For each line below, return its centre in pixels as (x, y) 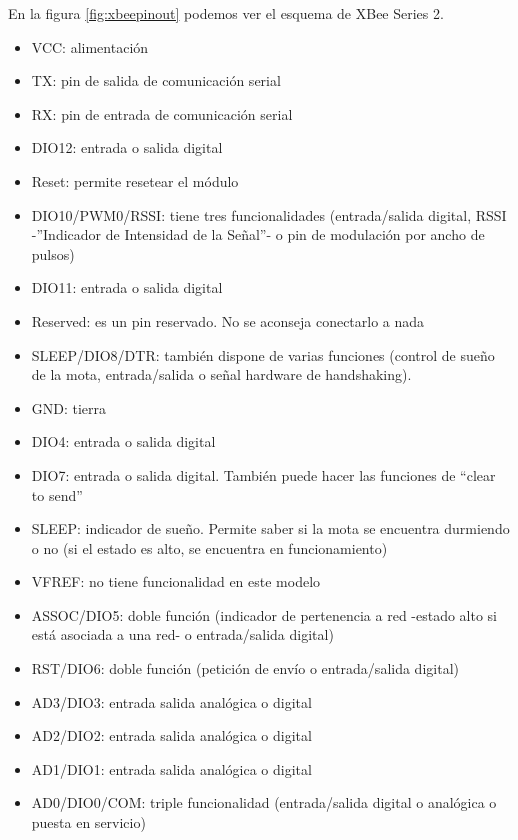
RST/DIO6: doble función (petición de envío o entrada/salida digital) (245, 668)
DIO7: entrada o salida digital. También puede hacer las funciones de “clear (263, 474)
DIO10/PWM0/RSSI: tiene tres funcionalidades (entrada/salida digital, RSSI (269, 214)
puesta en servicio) (88, 822)
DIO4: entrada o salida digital (123, 441)
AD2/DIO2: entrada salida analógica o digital (171, 735)
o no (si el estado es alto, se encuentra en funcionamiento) (209, 547)
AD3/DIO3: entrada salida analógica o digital (171, 701)
